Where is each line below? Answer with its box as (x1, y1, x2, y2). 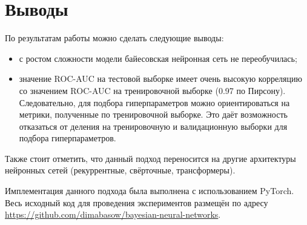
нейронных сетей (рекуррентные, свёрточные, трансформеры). (5, 164, 236, 176)
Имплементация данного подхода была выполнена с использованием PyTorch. (5, 184, 294, 197)
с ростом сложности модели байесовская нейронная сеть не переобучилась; (19, 52, 297, 64)
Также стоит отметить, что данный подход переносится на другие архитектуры (5, 152, 296, 164)
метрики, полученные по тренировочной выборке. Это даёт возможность (19, 108, 288, 121)
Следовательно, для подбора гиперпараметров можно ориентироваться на (19, 96, 290, 109)
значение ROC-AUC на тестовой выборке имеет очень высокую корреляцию (19, 72, 302, 85)
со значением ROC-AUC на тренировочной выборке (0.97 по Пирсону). (19, 84, 286, 96)
